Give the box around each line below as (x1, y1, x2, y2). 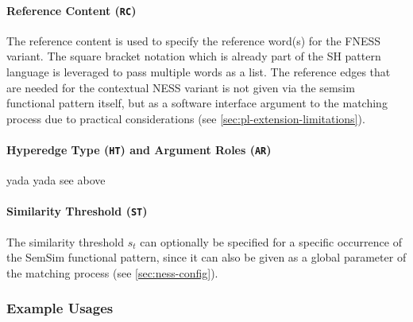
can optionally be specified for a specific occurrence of (140, 233, 402, 250)
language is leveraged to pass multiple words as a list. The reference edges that (6, 64, 391, 80)
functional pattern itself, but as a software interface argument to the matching (6, 95, 388, 111)
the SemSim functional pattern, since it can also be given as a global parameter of (6, 249, 407, 266)
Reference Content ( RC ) (6, 2, 137, 18)
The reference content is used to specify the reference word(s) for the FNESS (6, 32, 381, 48)
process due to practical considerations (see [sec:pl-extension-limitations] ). (6, 110, 365, 126)
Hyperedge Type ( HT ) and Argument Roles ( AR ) (6, 142, 272, 158)
